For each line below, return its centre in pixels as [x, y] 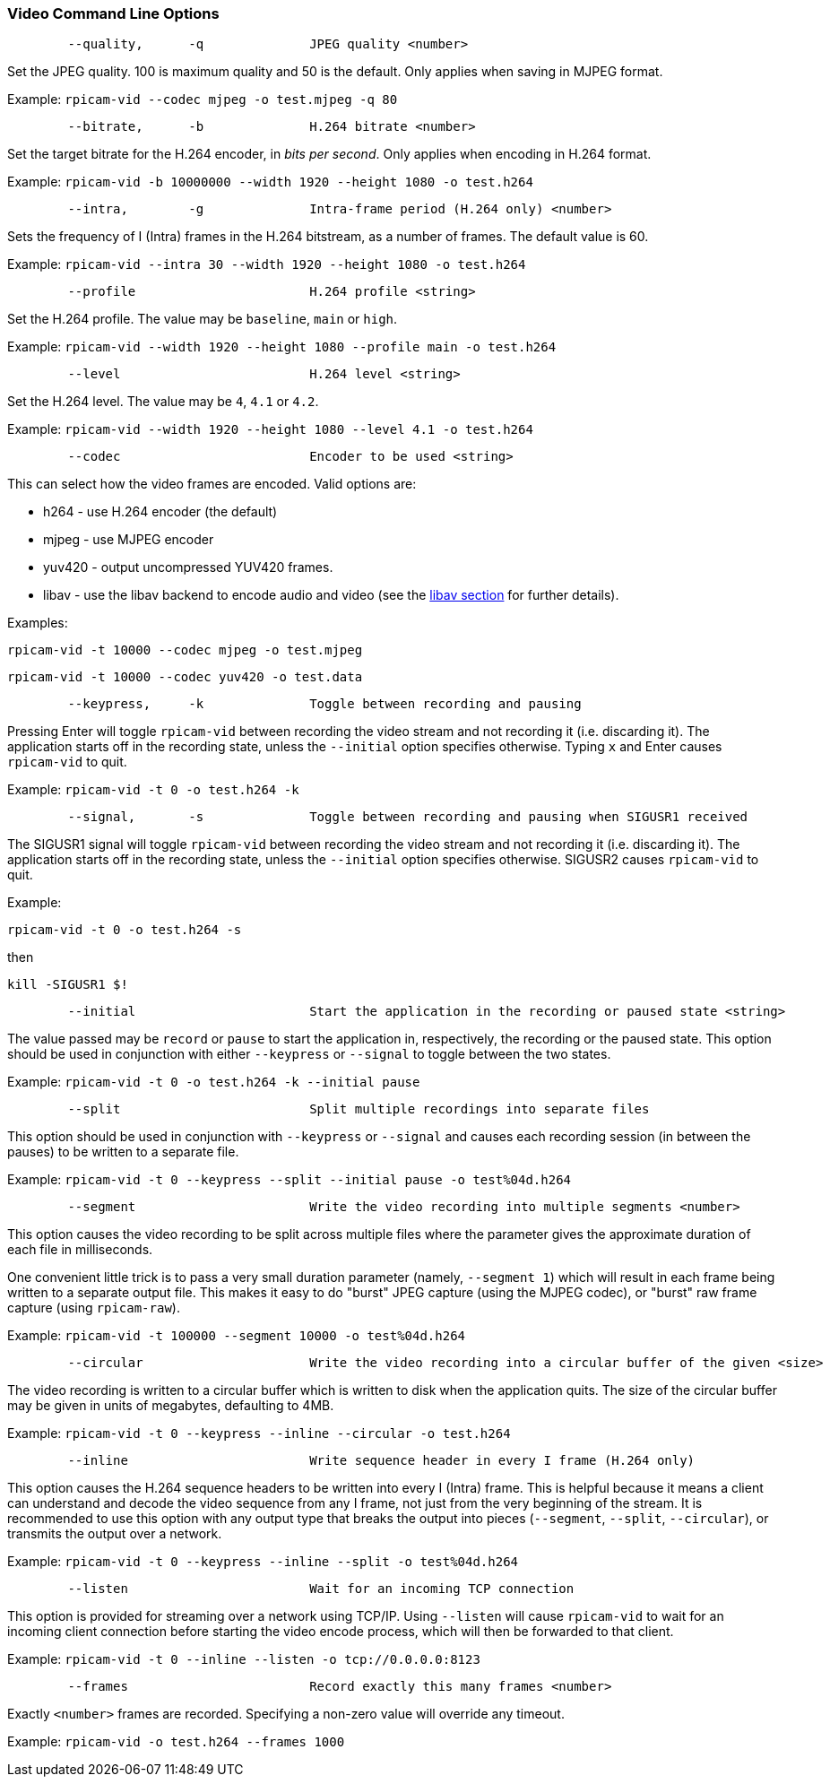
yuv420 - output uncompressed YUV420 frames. [188, 567]
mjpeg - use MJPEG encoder [129, 540]
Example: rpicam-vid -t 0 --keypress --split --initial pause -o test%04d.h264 [290, 1180]
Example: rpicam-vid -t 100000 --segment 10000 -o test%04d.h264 [237, 1336]
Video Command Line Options [113, 13]
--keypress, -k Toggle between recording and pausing [324, 704]
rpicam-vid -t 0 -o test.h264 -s [125, 930]
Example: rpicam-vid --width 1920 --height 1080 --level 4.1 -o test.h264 [270, 429]
